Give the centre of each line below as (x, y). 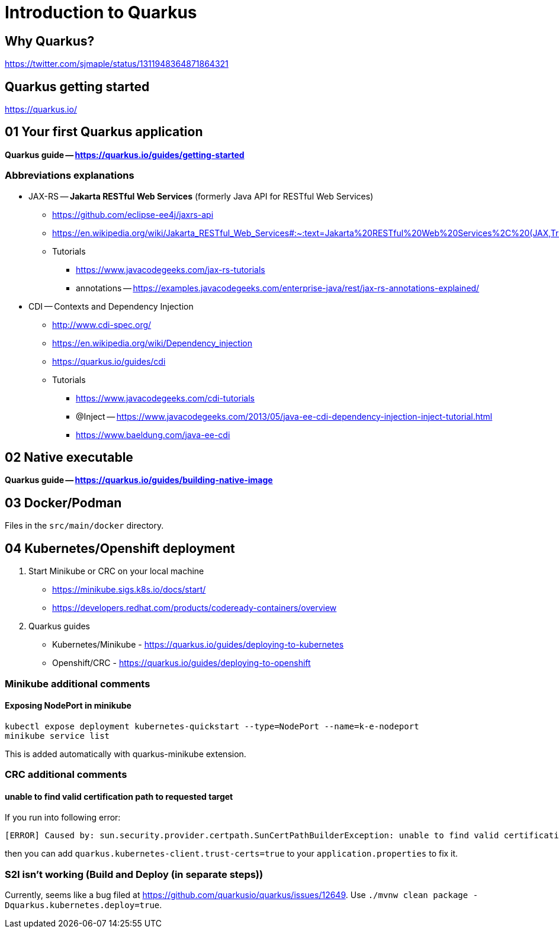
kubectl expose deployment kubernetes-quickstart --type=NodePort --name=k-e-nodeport (212, 726)
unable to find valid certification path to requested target (119, 796)
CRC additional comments (66, 775)
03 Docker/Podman (63, 503)
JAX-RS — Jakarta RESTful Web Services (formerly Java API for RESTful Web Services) (201, 196)
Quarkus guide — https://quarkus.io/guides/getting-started (125, 155)
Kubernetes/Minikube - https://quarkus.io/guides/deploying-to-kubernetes (198, 645)
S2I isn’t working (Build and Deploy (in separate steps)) (134, 874)
